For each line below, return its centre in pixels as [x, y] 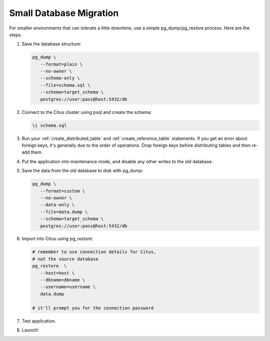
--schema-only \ [60, 78]
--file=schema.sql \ [65, 85]
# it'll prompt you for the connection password [93, 308]
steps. [15, 34]
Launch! [30, 330]
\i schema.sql [49, 125]
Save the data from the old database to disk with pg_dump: [82, 171]
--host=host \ [57, 273]
